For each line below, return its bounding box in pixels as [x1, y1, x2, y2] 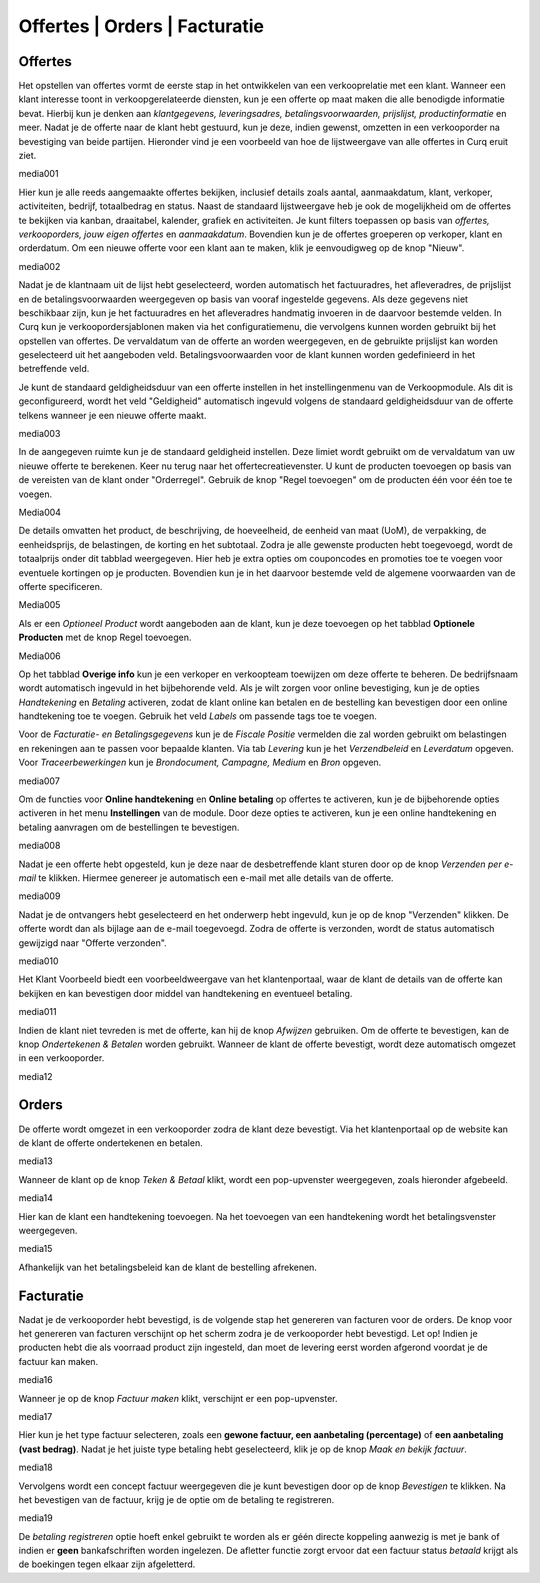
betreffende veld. [18, 363, 90, 375]
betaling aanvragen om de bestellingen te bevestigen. [18, 821, 240, 833]
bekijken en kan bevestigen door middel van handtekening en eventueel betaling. [18, 987, 353, 999]
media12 [18, 1070, 53, 1082]
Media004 [18, 506, 62, 518]
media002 [18, 260, 61, 272]
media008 [18, 840, 61, 852]
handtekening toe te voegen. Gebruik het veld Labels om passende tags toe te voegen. [18, 710, 377, 722]
